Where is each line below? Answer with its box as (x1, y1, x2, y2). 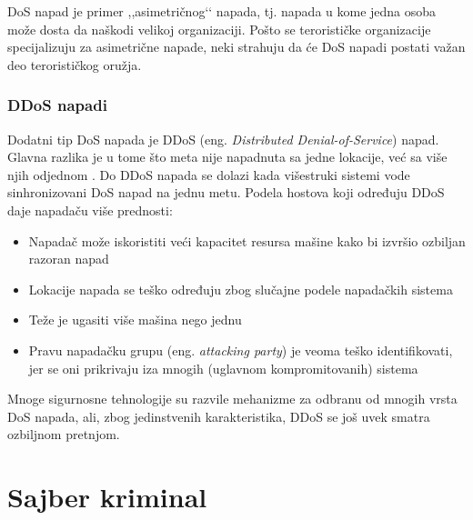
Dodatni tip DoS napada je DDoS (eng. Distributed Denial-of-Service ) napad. (7, 129, 439, 148)
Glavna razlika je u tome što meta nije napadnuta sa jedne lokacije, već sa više (7, 147, 448, 166)
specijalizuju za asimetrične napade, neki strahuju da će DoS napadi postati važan (7, 37, 466, 56)
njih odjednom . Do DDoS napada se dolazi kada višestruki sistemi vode (7, 165, 410, 184)
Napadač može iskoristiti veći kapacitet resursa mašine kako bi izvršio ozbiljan (28, 231, 466, 250)
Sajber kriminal (7, 478, 207, 515)
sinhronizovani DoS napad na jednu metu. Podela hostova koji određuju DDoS (7, 183, 445, 202)
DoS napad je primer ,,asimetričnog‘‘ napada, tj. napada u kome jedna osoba (7, 2, 437, 20)
